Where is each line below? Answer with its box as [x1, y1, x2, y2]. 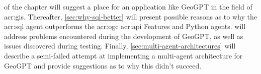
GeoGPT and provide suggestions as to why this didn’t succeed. [4, 60, 202, 70]
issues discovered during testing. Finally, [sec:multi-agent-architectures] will [4, 40, 236, 51]
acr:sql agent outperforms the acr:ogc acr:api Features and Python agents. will [4, 21, 246, 31]
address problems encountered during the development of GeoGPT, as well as [4, 30, 243, 41]
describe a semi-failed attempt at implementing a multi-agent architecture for [4, 50, 243, 60]
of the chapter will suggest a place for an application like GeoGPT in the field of [4, 1, 252, 11]
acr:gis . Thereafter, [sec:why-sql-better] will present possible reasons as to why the [4, 11, 257, 21]
